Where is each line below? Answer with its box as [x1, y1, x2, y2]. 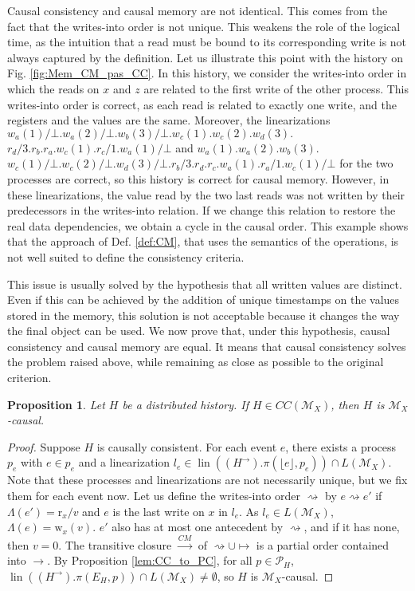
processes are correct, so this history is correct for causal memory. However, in [7, 170, 390, 187]
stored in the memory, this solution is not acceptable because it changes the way [7, 306, 400, 323]
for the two [339, 155, 393, 171]
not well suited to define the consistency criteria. [7, 248, 245, 265]
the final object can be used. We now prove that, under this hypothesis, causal [7, 322, 390, 339]
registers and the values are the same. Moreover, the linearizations [7, 112, 331, 128]
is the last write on [112, 502, 205, 519]
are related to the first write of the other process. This [143, 80, 409, 97]
